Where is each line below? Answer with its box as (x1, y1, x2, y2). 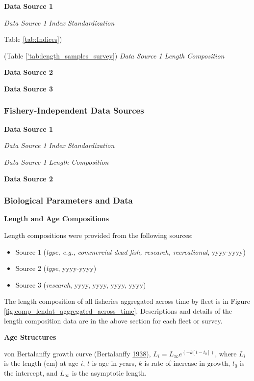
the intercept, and (4, 367, 58, 378)
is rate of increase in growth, (144, 358, 230, 368)
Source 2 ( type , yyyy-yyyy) (15, 263, 97, 273)
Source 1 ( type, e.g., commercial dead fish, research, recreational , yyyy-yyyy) (15, 246, 246, 257)
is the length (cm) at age (4, 358, 78, 368)
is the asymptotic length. (72, 367, 147, 378)
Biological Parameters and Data (4, 194, 133, 206)
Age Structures (4, 332, 56, 342)
